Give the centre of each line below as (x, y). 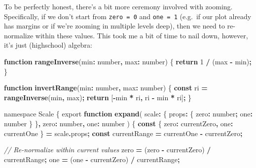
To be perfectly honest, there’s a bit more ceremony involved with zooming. (118, 6)
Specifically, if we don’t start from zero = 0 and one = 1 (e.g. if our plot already (128, 16)
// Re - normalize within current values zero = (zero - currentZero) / (108, 150)
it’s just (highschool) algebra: (48, 45)
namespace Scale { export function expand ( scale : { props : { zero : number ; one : (128, 114)
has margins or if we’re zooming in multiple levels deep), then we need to (114, 26)
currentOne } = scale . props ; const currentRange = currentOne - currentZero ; (123, 133)
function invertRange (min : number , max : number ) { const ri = (106, 88)
